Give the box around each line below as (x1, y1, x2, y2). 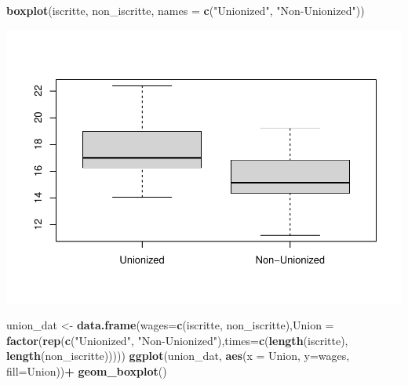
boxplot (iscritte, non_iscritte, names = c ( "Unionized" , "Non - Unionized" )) (6, 2, 365, 18)
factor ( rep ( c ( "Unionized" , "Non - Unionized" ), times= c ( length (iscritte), (6, 332, 348, 348)
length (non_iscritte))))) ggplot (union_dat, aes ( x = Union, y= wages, (6, 347, 350, 364)
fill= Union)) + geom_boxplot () (6, 362, 167, 379)
